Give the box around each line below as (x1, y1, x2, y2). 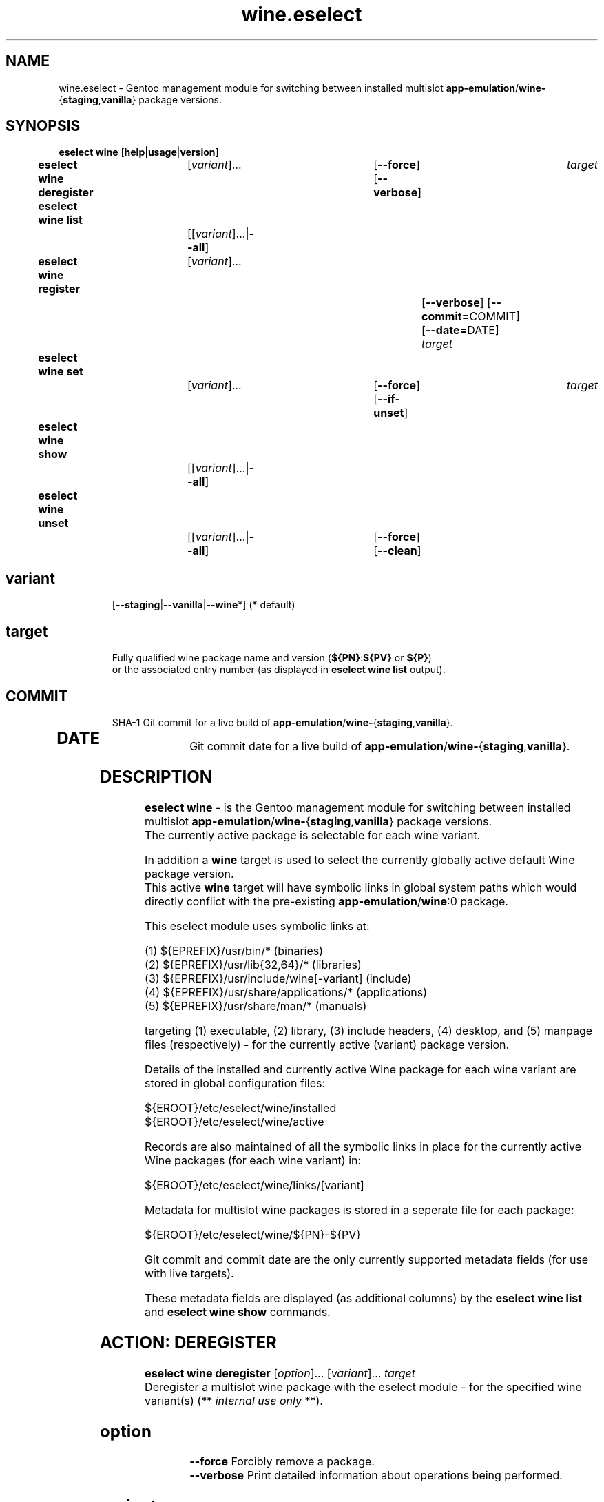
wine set (38, 364, 83, 379)
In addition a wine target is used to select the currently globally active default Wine (145, 852, 575, 867)
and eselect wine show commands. (145, 1304, 331, 1319)
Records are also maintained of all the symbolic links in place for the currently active (145, 1139, 582, 1153)
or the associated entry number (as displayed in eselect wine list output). (112, 663, 446, 676)
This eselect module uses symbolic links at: (145, 918, 370, 933)
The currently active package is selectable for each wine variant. (145, 827, 481, 842)
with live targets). (145, 1266, 234, 1280)
